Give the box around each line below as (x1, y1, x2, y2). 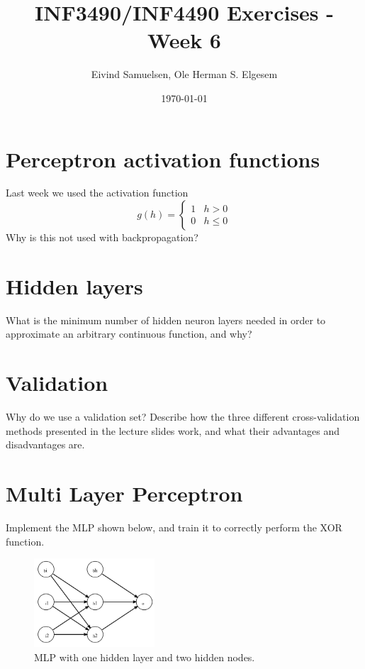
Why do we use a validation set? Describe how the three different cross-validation (6, 409, 360, 424)
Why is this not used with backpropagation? (6, 230, 198, 245)
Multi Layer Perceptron (6, 479, 243, 508)
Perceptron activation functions (6, 144, 320, 173)
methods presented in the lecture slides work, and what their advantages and (6, 423, 340, 438)
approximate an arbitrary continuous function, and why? (6, 326, 252, 341)
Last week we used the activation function (6, 185, 189, 200)
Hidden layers (6, 271, 143, 300)
